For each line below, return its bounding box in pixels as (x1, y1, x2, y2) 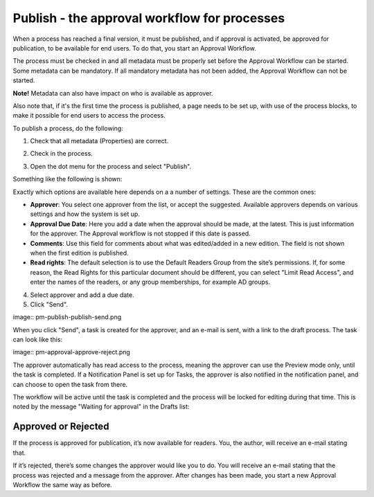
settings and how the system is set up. (30, 210, 140, 218)
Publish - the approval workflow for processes (12, 10, 285, 26)
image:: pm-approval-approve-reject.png (12, 348, 131, 356)
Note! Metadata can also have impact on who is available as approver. (12, 89, 213, 97)
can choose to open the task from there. (12, 380, 128, 388)
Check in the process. (30, 150, 93, 158)
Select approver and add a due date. (30, 291, 134, 299)
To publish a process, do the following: (12, 124, 124, 132)
